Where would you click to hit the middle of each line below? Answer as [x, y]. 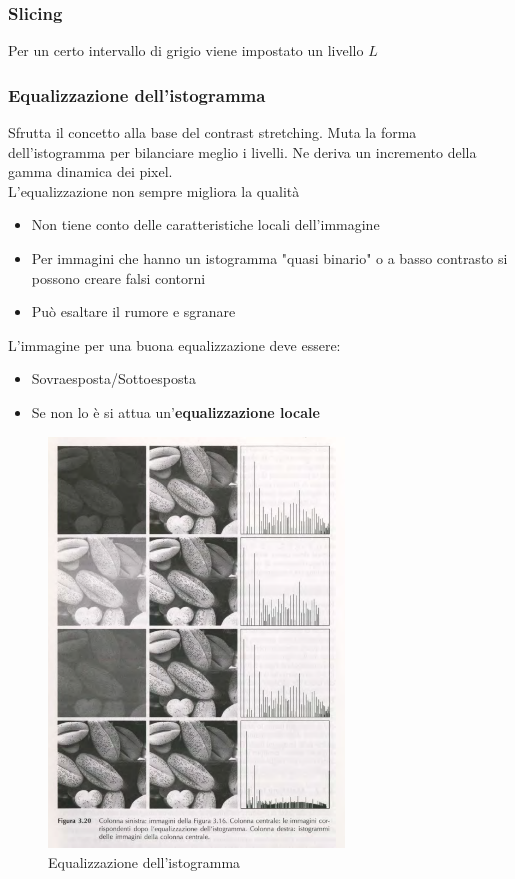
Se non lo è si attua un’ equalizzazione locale [175, 411]
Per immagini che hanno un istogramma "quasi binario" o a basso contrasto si [269, 258]
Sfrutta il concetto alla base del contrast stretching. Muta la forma [212, 132]
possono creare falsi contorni [118, 277]
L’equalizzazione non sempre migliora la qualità [154, 190]
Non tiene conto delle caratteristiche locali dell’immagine [205, 224]
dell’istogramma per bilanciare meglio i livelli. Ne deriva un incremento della [242, 151]
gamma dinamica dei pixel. [90, 171]
